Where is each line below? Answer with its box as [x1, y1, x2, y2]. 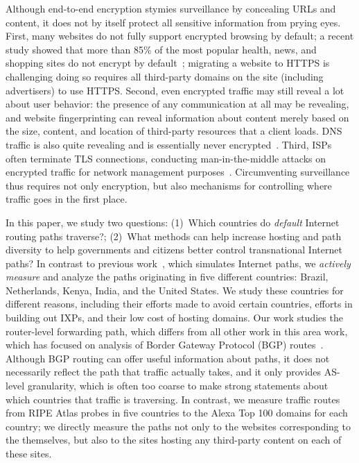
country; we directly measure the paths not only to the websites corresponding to [6, 419, 351, 433]
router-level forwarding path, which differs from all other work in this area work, [6, 323, 348, 338]
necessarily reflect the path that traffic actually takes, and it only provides [6, 364, 322, 379]
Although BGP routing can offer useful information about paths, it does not [6, 351, 330, 365]
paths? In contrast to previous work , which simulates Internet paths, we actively [6, 255, 351, 270]
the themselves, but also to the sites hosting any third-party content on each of [6, 432, 342, 447]
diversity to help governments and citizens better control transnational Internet [6, 242, 342, 257]
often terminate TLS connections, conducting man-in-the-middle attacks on [6, 151, 326, 165]
